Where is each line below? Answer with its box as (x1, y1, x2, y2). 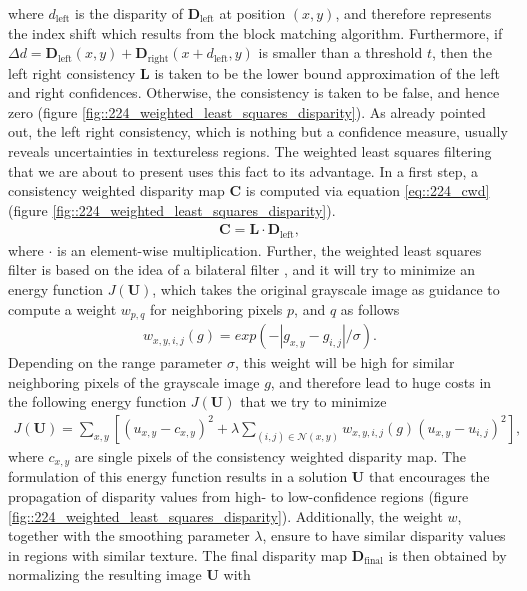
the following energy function (8, 391, 187, 412)
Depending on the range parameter (8, 352, 223, 373)
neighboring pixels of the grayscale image (8, 371, 260, 392)
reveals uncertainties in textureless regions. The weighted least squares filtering (8, 141, 492, 162)
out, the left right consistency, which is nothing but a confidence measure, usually (8, 121, 508, 142)
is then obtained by (388, 544, 507, 565)
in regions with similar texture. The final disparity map (8, 544, 348, 565)
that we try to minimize (240, 391, 387, 412)
